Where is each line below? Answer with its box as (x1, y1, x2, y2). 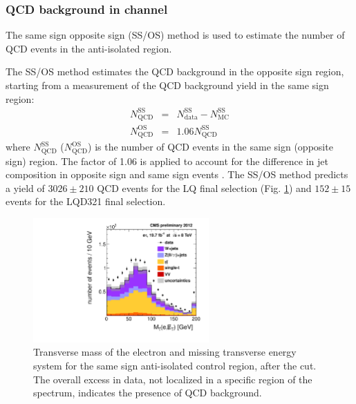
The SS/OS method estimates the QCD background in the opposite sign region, (6, 64, 344, 79)
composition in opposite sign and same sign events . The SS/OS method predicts (6, 167, 348, 182)
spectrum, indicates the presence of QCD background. (33, 385, 262, 400)
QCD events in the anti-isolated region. (6, 41, 172, 55)
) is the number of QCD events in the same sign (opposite (88, 140, 333, 154)
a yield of (6, 180, 45, 195)
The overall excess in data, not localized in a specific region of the (33, 372, 312, 386)
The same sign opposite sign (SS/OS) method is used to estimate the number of (6, 28, 345, 42)
